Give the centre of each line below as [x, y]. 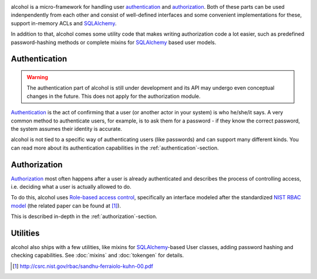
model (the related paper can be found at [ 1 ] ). [66, 206]
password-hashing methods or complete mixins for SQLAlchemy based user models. [114, 42]
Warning [37, 77]
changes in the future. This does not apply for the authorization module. [114, 96]
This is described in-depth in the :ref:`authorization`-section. [84, 216]
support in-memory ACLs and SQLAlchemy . [64, 23]
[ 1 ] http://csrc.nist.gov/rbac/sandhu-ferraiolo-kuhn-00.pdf [83, 266]
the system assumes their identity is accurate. [67, 128]
